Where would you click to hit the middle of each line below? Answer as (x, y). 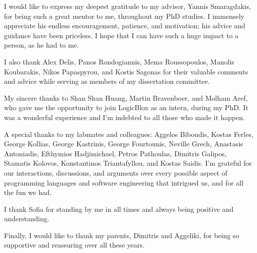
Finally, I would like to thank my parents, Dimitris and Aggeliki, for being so (122, 235)
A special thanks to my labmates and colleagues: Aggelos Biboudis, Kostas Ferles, (129, 134)
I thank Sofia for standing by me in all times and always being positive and (119, 209)
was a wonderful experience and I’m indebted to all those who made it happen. (125, 117)
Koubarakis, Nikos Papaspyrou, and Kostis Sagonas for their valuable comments (126, 71)
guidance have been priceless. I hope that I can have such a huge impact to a (121, 35)
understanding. (27, 219)
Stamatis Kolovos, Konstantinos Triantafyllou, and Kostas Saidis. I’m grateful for (128, 163)
